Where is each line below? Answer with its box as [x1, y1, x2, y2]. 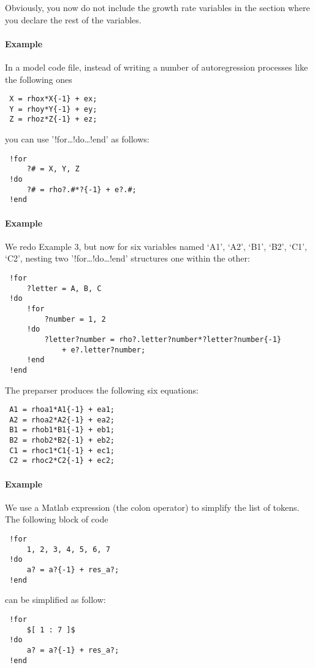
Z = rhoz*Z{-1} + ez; [9, 115, 97, 124]
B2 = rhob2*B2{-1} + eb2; [9, 436, 115, 445]
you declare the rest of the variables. [5, 13, 142, 26]
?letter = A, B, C [26, 284, 102, 293]
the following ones [5, 72, 72, 85]
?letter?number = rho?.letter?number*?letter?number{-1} [44, 335, 282, 344]
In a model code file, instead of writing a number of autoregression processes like [5, 60, 308, 73]
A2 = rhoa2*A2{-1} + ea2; [9, 415, 115, 424]
